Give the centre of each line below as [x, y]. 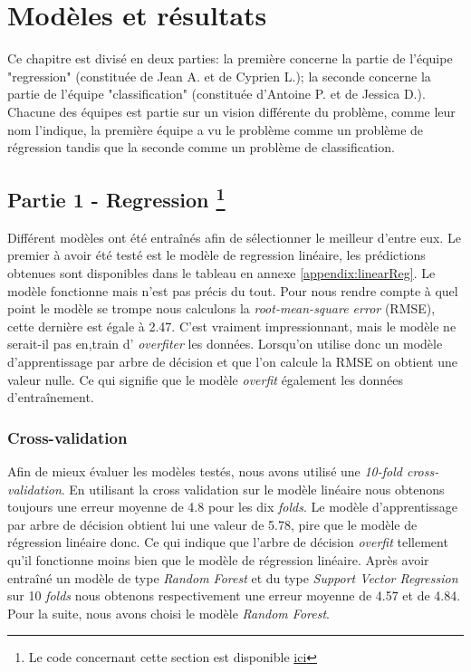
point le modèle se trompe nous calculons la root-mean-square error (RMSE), [221, 308]
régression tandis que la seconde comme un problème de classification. [201, 147]
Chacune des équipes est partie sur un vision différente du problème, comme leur [231, 111]
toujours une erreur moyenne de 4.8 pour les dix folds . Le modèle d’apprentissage [232, 507]
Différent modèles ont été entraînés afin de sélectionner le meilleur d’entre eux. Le [234, 237]
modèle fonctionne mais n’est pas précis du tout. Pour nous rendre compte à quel [233, 290]
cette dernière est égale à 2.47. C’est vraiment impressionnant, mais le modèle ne [232, 326]
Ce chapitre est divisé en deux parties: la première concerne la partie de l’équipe [230, 58]
